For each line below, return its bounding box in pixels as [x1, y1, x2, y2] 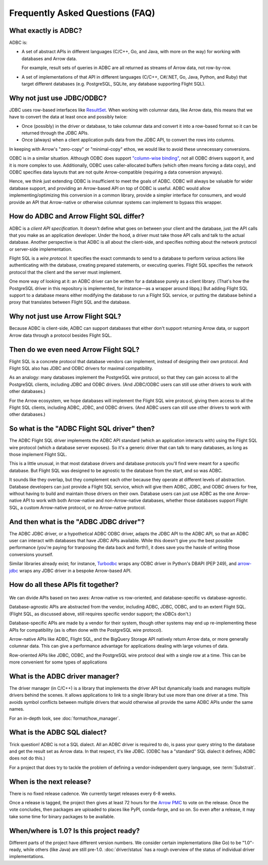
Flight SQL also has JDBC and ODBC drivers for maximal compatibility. [9, 366, 153, 372]
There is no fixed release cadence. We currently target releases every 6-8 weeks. [9, 790, 176, 796]
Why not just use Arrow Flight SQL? [9, 312, 122, 321]
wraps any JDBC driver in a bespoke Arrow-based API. [19, 568, 132, 574]
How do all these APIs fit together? [9, 580, 119, 589]
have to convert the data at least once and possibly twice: [9, 114, 128, 120]
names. [9, 706, 24, 712]
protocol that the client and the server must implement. [9, 269, 122, 275]
